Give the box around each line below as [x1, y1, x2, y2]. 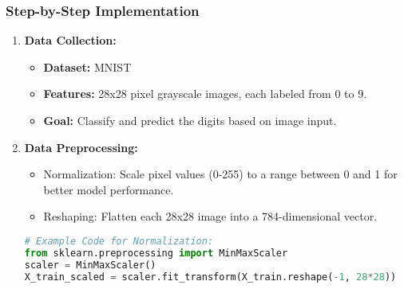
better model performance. [43, 181, 174, 197]
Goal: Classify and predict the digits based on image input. [43, 112, 337, 128]
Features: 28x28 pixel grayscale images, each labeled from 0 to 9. [43, 85, 367, 102]
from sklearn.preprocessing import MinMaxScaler [24, 247, 288, 259]
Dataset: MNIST [43, 58, 132, 75]
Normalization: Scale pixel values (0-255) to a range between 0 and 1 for [43, 166, 398, 182]
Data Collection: [24, 32, 117, 49]
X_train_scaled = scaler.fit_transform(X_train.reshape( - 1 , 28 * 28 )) [24, 271, 397, 283]
